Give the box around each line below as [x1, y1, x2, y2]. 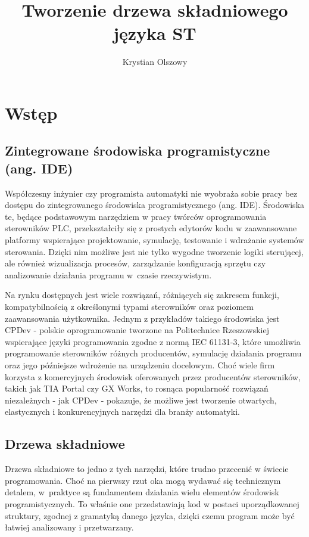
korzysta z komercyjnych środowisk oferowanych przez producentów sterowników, [5, 370, 301, 383]
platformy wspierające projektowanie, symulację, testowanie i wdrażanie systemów [5, 234, 304, 246]
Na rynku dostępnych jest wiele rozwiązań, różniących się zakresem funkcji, [5, 288, 279, 301]
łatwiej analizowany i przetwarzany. [5, 521, 134, 533]
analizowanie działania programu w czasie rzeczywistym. [5, 268, 212, 281]
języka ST [113, 21, 196, 45]
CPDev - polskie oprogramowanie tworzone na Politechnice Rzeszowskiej [5, 324, 270, 336]
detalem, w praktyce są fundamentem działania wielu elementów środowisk [5, 486, 279, 498]
